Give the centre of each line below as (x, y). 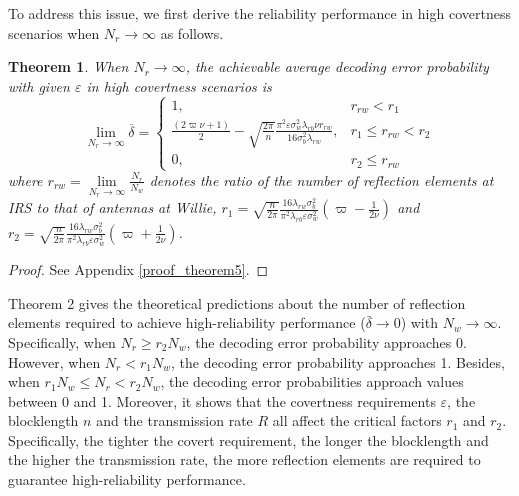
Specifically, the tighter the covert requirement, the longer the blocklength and (248, 439)
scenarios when (54, 32)
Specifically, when (62, 341)
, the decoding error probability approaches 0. (326, 341)
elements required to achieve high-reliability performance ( (187, 322)
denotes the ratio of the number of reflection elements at (321, 179)
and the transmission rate (174, 420)
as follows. (192, 32)
